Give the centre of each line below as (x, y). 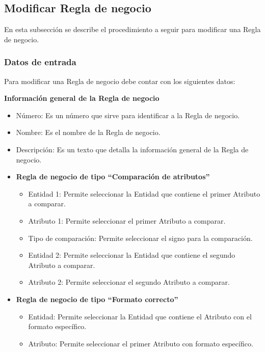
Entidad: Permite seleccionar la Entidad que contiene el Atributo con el (140, 316)
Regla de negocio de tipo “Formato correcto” (97, 299)
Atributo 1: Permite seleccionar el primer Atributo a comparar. (127, 220)
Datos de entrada (40, 62)
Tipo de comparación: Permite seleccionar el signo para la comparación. (140, 238)
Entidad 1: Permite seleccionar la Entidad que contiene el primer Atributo (144, 193)
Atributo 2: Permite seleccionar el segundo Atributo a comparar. (129, 282)
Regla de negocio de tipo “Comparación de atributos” (113, 177)
